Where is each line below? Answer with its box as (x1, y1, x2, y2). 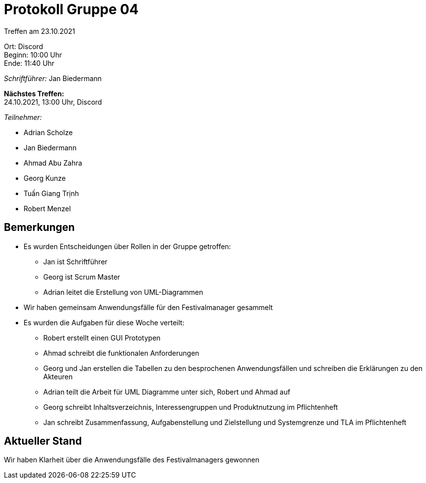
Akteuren (43, 372, 73, 381)
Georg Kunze (24, 173, 66, 182)
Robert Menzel (24, 204, 71, 213)
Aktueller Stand (4, 435, 82, 448)
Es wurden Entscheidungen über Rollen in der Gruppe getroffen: (24, 242, 231, 251)
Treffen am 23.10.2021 (4, 27, 75, 35)
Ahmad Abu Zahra (24, 158, 83, 167)
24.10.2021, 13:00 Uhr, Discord (4, 97, 102, 106)
